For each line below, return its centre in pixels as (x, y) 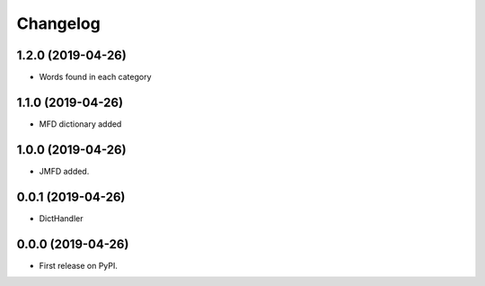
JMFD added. (64, 171)
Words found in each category (95, 77)
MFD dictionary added (80, 124)
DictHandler (62, 218)
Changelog (58, 23)
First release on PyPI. (79, 265)
